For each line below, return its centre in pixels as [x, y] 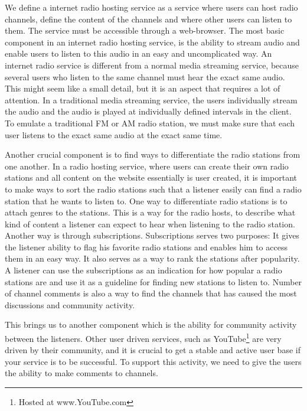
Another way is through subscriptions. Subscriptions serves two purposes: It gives [152, 235]
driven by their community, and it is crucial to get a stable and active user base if [153, 350]
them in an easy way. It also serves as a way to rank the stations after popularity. [152, 258]
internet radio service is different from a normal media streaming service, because [152, 65]
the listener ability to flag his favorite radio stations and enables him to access [146, 247]
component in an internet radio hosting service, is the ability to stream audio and [152, 42]
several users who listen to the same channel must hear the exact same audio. [145, 76]
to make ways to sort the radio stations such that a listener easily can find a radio [153, 189]
